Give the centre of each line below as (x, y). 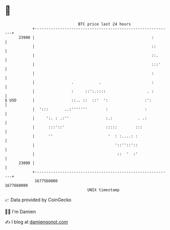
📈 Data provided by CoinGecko (38, 200)
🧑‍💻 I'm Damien (20, 212)
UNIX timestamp (103, 190)
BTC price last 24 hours (104, 24)
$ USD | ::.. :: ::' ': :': (78, 100)
